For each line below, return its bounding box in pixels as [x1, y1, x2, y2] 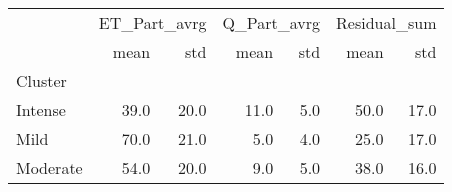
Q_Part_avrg [222, 11, 321, 34]
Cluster [16, 69, 67, 92]
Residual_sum [336, 11, 437, 34]
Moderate [16, 156, 83, 179]
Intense [16, 98, 66, 121]
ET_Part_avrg [98, 11, 207, 34]
